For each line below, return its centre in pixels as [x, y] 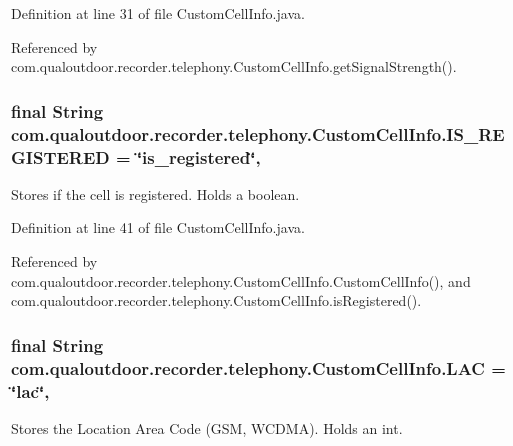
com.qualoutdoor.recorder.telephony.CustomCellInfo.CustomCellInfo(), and [241, 280]
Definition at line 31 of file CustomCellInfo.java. [158, 13]
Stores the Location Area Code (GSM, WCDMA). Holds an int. [207, 427]
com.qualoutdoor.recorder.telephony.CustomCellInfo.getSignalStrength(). [234, 66]
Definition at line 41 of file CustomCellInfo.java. [158, 227]
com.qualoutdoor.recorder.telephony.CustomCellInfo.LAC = [258, 367]
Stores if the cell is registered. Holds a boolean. [155, 193]
